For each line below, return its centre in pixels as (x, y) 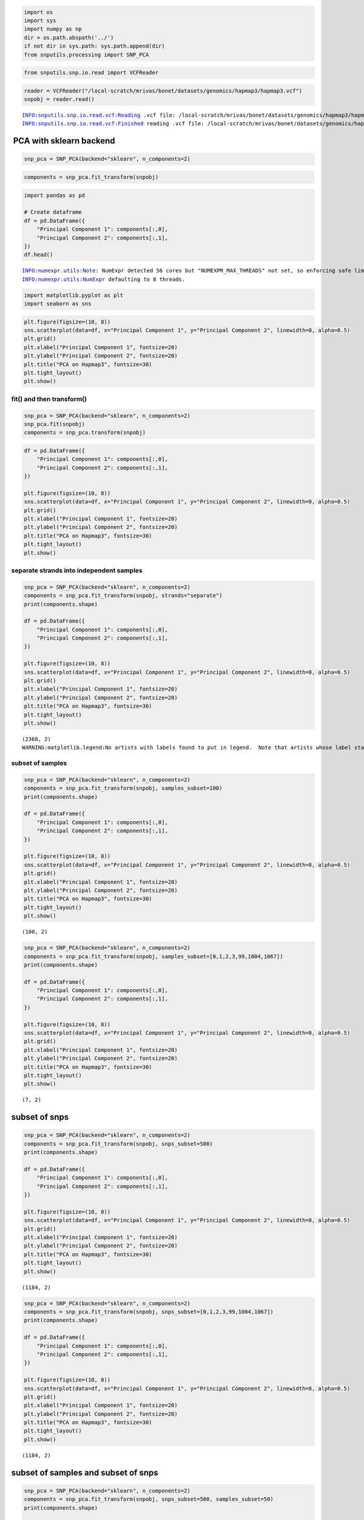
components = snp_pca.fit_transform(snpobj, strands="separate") (123, 596)
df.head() (39, 255)
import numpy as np (53, 29)
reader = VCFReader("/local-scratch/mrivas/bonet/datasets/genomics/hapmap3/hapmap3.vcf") (163, 91)
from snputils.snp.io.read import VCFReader (91, 73)
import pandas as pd (54, 195)
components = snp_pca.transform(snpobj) (85, 433)
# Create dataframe (53, 212)
